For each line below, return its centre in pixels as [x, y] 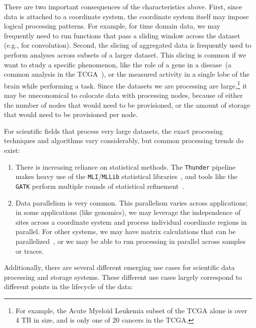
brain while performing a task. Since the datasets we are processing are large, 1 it [126, 85]
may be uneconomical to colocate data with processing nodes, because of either [123, 95]
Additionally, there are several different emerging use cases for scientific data [119, 267]
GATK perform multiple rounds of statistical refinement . [100, 186]
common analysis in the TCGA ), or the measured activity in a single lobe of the [127, 74]
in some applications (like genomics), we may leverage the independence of [128, 212]
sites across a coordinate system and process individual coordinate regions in [131, 222]
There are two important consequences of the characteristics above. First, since [123, 6]
